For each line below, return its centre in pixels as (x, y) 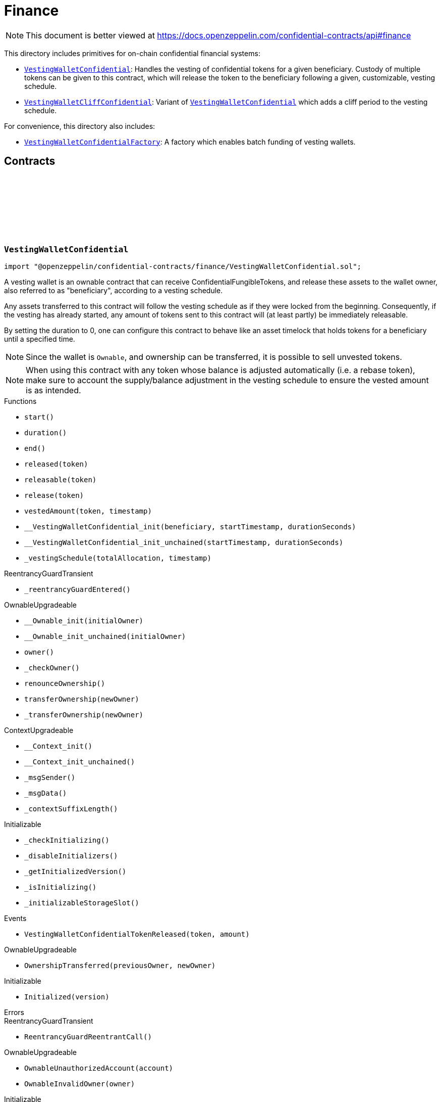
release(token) (54, 495)
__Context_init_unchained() (80, 762)
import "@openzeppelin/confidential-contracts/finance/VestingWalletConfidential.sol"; (183, 266)
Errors (14, 1012)
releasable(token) (61, 479)
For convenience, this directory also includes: (80, 126)
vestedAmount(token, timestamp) (88, 511)
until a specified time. (40, 339)
